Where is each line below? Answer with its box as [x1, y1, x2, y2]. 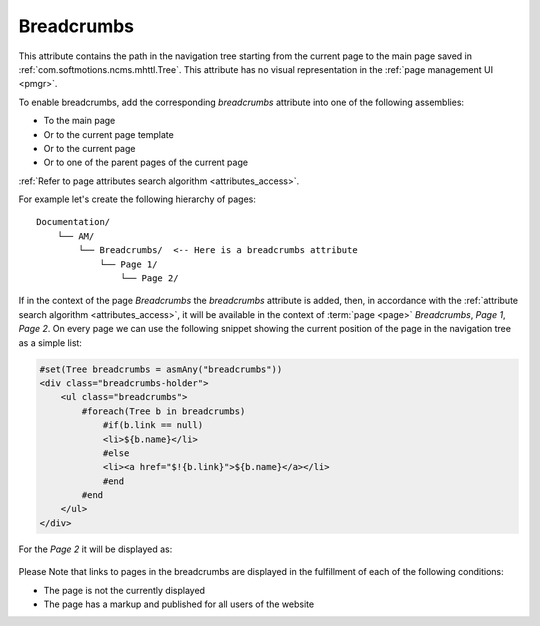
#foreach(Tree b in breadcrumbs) [81, 405, 246, 417]
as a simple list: [18, 336, 82, 349]
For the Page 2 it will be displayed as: [18, 543, 173, 555]
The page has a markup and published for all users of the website [43, 598, 315, 610]
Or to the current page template [43, 128, 174, 140]
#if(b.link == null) [102, 420, 204, 431]
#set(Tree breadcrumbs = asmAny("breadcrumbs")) [39, 363, 283, 375]
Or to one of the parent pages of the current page [43, 156, 249, 169]
